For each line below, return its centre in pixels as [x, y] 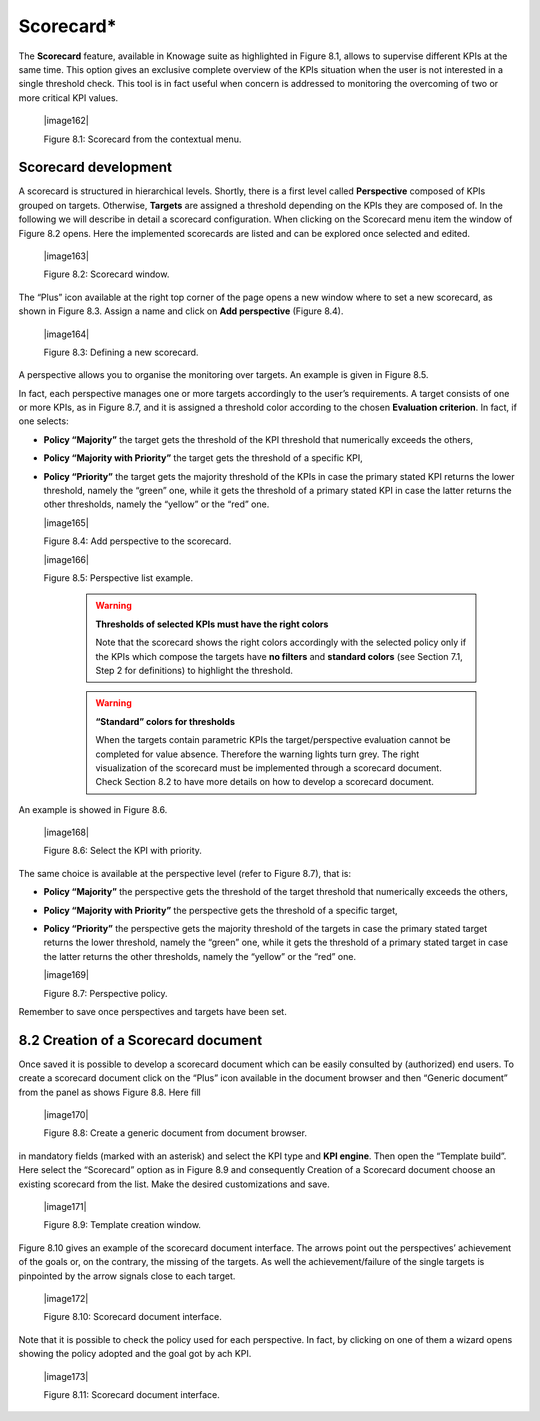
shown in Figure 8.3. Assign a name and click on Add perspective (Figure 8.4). [181, 311]
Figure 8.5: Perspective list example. [118, 578]
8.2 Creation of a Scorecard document [140, 1040]
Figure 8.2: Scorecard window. [106, 274]
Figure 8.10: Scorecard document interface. [132, 1317]
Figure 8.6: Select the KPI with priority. [122, 851]
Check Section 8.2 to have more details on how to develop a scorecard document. [264, 782]
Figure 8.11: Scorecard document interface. [131, 1394]
